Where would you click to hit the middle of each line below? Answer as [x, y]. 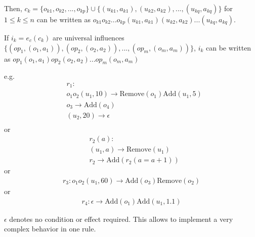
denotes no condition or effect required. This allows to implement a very [121, 219]
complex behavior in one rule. [50, 229]
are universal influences [89, 37]
